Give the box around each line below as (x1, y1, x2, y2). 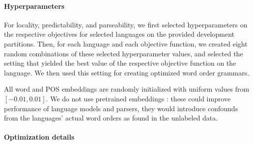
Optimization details (4, 132, 75, 142)
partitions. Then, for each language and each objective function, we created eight (4, 38, 248, 48)
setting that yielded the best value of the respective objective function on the (4, 58, 236, 68)
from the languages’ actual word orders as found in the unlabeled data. (4, 113, 218, 123)
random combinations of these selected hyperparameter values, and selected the (4, 48, 243, 58)
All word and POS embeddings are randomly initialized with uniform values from (4, 84, 250, 94)
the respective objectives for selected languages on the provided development (4, 29, 234, 39)
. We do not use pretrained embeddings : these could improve (46, 93, 231, 103)
